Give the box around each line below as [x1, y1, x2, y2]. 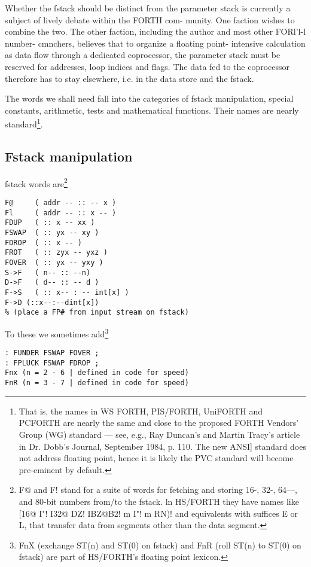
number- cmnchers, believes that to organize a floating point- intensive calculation [5, 36, 306, 49]
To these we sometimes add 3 [5, 325, 109, 340]
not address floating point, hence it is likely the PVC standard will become [19, 452, 294, 464]
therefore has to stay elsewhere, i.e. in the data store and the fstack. [5, 72, 254, 84]
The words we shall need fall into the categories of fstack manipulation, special [5, 92, 294, 105]
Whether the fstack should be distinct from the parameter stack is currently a [5, 2, 291, 14]
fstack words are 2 [5, 175, 68, 190]
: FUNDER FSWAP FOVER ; [5, 349, 99, 358]
